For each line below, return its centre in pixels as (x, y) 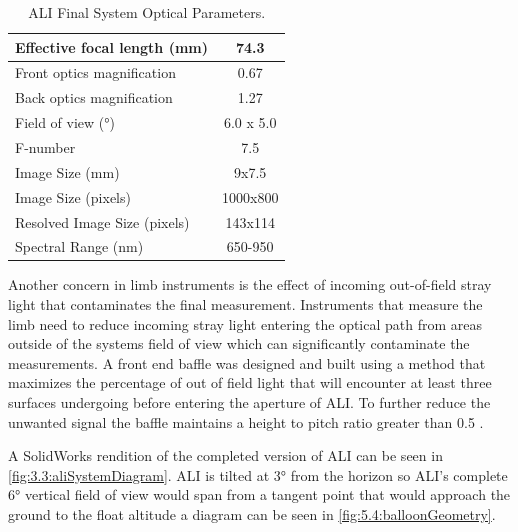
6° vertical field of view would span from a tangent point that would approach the (259, 494)
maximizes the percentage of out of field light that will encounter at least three (250, 382)
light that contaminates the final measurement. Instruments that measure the (245, 304)
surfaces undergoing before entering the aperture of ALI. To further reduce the (249, 402)
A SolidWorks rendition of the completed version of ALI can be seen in (225, 455)
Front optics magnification (95, 72)
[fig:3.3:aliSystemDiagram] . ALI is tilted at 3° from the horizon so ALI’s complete (258, 474)
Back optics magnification (94, 97)
